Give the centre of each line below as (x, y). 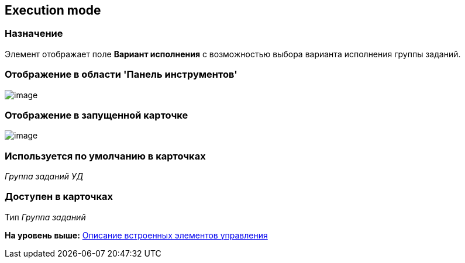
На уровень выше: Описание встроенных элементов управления (136, 235)
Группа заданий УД (44, 177)
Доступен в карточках (59, 197)
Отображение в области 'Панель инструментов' (121, 75)
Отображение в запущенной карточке (97, 115)
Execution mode (53, 10)
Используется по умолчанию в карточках (105, 156)
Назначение (34, 34)
